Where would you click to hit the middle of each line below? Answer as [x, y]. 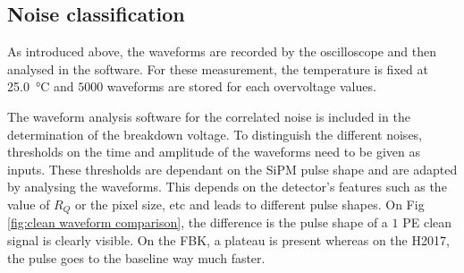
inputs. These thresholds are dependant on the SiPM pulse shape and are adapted [232, 169]
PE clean [427, 222]
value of [29, 204]
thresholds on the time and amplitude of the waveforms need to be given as [214, 152]
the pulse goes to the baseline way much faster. [136, 257]
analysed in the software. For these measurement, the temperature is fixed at [218, 68]
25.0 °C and [41, 86]
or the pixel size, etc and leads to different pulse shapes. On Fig [249, 204]
